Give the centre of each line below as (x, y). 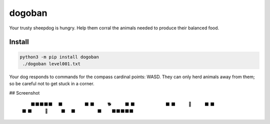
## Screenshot (24, 93)
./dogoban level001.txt (52, 64)
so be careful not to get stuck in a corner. (52, 84)
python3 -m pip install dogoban (59, 57)
